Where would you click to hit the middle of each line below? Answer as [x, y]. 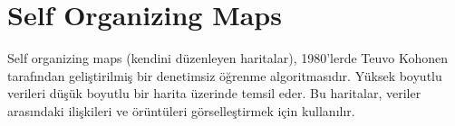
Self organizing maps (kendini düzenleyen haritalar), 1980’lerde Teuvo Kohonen [228, 58]
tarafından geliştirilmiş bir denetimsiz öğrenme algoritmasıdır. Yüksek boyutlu [225, 75]
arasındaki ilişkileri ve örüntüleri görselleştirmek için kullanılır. [181, 110]
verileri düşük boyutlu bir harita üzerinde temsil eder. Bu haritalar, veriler [214, 93]
